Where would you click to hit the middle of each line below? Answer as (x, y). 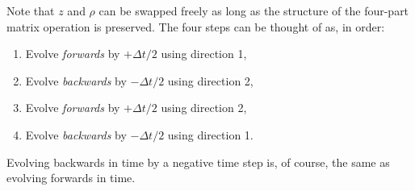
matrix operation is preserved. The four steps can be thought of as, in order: (196, 26)
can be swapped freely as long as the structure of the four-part (254, 10)
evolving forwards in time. (71, 178)
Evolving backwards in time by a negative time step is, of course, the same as (198, 162)
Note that (31, 10)
